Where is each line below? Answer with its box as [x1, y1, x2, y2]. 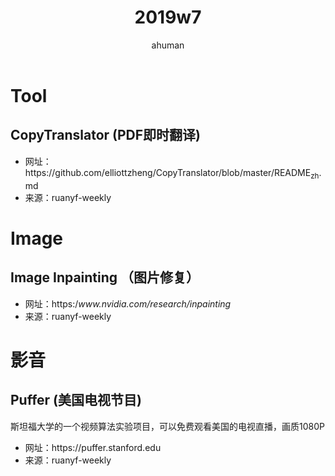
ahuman [151, 39, 185, 51]
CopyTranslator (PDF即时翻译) [10, 127, 202, 144]
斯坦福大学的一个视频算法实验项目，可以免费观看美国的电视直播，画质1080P [10, 420, 325, 432]
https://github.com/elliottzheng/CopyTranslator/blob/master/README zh [24, 166, 320, 181]
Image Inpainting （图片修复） [10, 269, 200, 286]
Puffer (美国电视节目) [10, 392, 142, 409]
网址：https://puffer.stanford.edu [24, 441, 162, 453]
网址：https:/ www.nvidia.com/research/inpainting [24, 297, 232, 310]
